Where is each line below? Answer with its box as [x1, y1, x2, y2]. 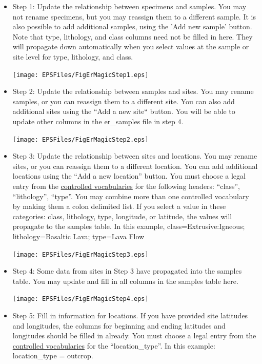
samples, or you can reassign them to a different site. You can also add [12, 95, 235, 106]
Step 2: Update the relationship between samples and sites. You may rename [12, 86, 254, 97]
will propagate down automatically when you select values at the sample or [12, 41, 249, 52]
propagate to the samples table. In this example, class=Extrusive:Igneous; [12, 221, 245, 232]
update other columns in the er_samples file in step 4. [12, 116, 184, 126]
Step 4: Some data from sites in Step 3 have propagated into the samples [12, 265, 242, 276]
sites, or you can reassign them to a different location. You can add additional [12, 160, 258, 171]
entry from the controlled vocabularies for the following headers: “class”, [12, 181, 240, 191]
